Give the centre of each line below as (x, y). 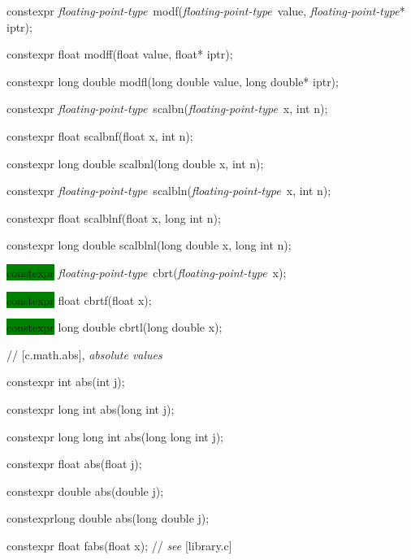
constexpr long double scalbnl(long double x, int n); (135, 163)
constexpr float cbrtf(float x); (79, 300)
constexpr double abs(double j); (85, 491)
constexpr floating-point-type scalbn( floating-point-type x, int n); (167, 109)
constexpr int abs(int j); (66, 382)
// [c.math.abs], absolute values (84, 354)
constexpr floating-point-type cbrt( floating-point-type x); (147, 272)
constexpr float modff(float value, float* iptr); (120, 54)
